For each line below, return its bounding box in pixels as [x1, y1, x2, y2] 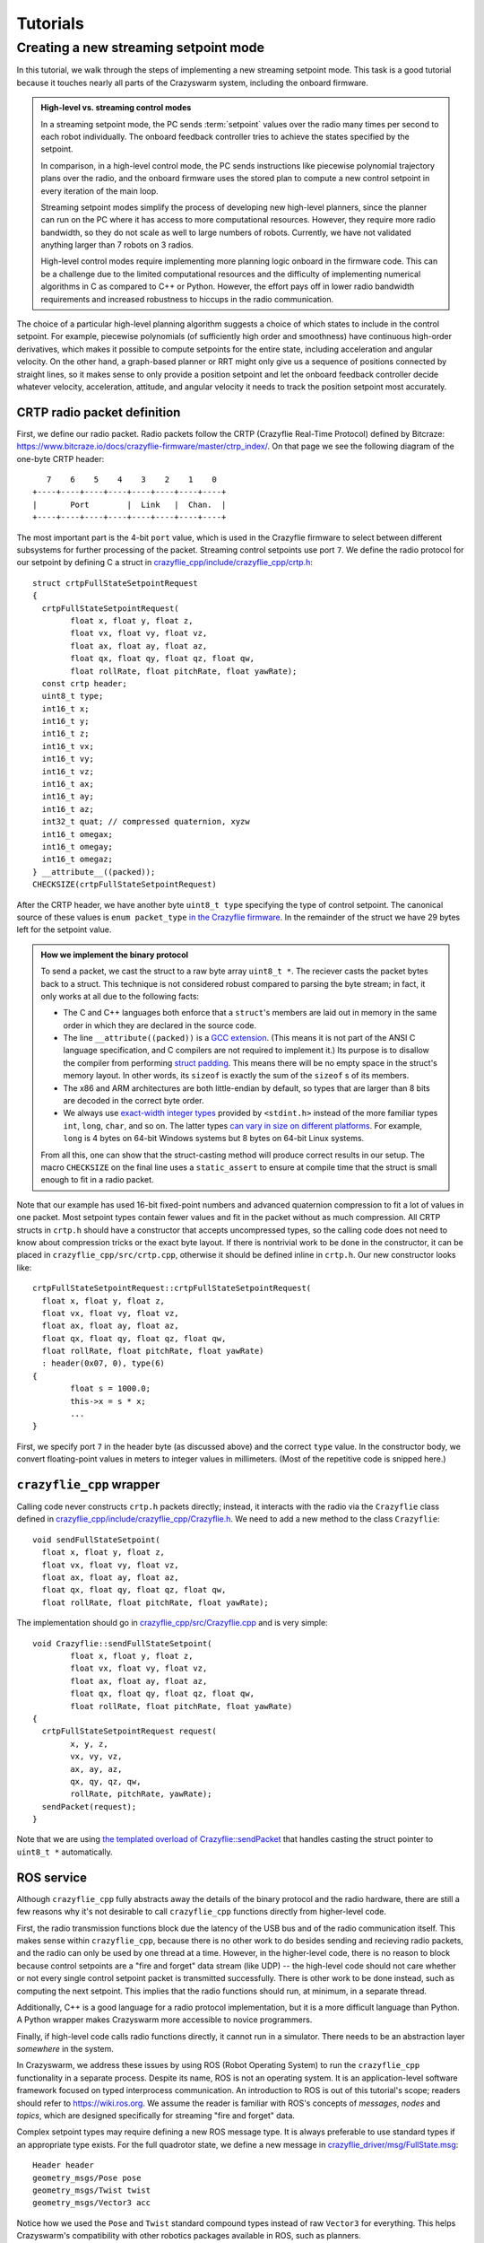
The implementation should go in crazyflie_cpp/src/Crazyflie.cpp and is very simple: [16, 1618, 328, 1628]
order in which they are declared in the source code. [63, 1019, 257, 1031]
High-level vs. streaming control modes [40, 102, 192, 113]
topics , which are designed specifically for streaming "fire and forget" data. [16, 2110, 296, 2121]
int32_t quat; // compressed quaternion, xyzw [41, 816, 250, 827]
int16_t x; [41, 703, 90, 713]
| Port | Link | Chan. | [32, 499, 227, 510]
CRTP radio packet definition [16, 405, 181, 420]
